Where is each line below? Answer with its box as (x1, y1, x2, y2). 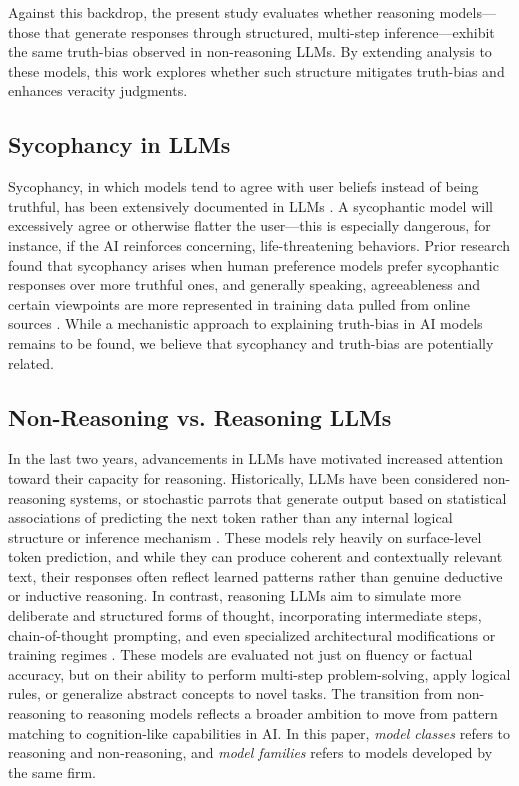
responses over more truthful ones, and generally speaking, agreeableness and (8, 274, 481, 295)
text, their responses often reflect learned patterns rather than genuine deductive (8, 565, 503, 586)
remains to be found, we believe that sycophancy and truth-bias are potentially (8, 332, 494, 353)
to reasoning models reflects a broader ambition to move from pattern (70, 703, 498, 724)
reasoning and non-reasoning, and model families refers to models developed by (8, 742, 493, 763)
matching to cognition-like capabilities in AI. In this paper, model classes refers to (8, 722, 511, 743)
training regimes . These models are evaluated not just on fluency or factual (8, 644, 473, 665)
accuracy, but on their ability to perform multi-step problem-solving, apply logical (8, 663, 511, 684)
